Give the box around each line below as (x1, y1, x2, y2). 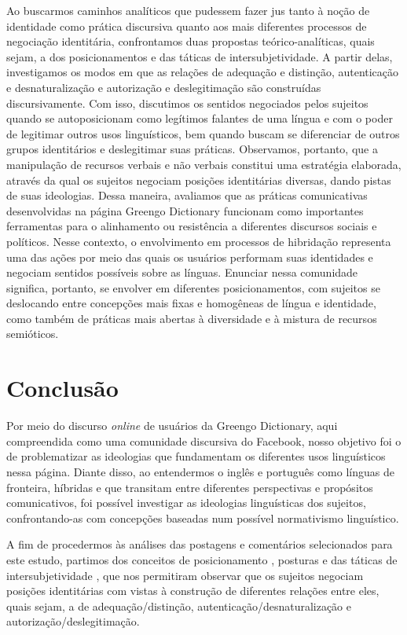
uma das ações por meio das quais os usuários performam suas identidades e (6, 248, 373, 265)
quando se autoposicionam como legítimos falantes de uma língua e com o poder (6, 110, 393, 127)
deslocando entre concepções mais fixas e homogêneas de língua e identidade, (6, 295, 376, 311)
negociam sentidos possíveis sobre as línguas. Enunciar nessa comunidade (6, 264, 358, 281)
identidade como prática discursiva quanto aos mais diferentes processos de (6, 17, 367, 34)
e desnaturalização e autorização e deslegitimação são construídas (6, 79, 321, 95)
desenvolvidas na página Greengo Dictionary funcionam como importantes (6, 202, 364, 218)
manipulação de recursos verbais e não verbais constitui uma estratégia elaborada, (6, 156, 401, 172)
